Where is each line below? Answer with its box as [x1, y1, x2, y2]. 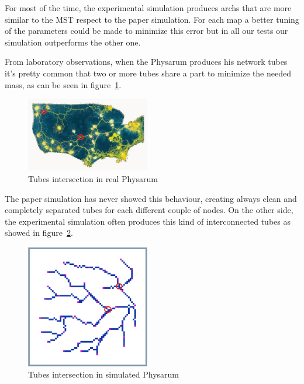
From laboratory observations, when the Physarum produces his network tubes [5, 55, 288, 68]
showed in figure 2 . [5, 226, 73, 239]
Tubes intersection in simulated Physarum [28, 368, 179, 380]
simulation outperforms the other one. [5, 36, 141, 48]
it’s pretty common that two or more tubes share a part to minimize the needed [5, 67, 291, 79]
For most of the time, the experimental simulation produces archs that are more [5, 2, 292, 13]
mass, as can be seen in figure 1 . [5, 78, 122, 90]
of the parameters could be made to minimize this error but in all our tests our [5, 25, 288, 37]
